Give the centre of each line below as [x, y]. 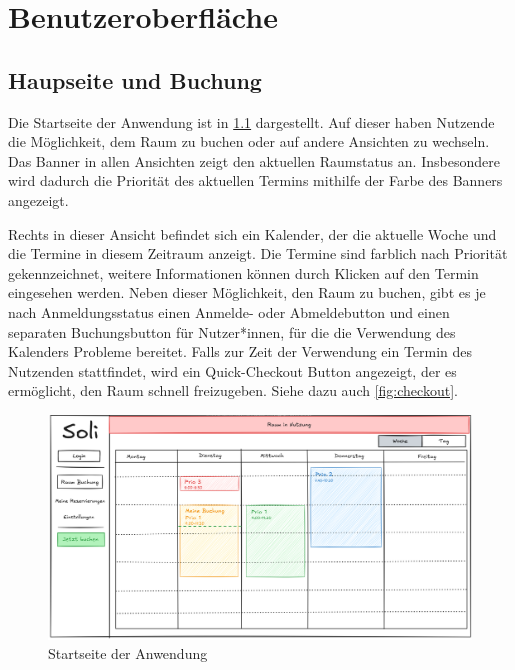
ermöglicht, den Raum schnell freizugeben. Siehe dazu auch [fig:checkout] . [233, 390]
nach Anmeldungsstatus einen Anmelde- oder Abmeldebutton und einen [229, 311]
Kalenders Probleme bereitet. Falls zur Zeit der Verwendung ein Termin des [240, 351]
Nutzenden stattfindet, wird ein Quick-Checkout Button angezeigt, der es [232, 370]
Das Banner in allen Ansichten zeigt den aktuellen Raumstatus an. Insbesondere [254, 160]
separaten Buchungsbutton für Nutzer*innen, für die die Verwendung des [232, 331]
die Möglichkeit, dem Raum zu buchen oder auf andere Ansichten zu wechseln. [249, 141]
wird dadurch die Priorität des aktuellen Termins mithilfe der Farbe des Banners [255, 180]
